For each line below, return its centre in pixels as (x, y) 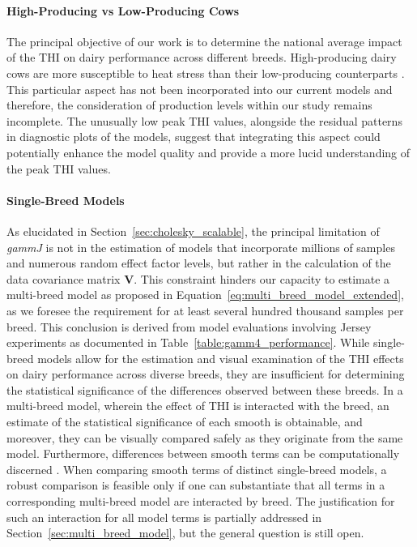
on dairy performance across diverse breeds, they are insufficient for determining (206, 374)
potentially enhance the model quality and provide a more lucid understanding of (208, 152)
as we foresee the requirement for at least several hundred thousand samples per (205, 310)
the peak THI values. (59, 168)
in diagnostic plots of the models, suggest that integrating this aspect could (194, 137)
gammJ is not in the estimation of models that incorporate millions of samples (201, 247)
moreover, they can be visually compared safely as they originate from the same (205, 437)
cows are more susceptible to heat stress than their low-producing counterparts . (206, 73)
